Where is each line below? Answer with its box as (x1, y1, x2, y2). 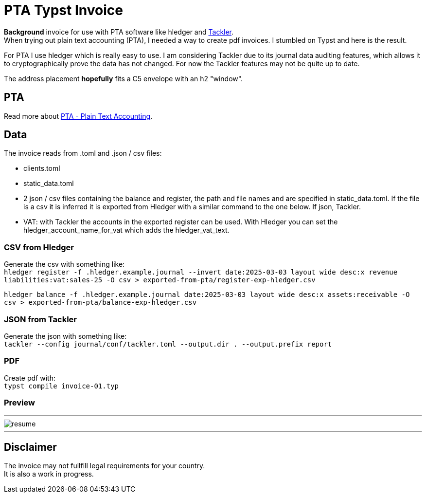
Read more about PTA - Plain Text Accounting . (4, 111, 153, 120)
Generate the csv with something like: (4, 260, 125, 269)
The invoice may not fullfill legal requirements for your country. (4, 461, 205, 470)
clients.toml (23, 164, 60, 173)
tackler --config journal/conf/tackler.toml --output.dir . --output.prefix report (4, 340, 332, 348)
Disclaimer (4, 441, 57, 453)
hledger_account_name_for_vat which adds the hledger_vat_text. (23, 226, 230, 235)
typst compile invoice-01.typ (4, 382, 119, 390)
